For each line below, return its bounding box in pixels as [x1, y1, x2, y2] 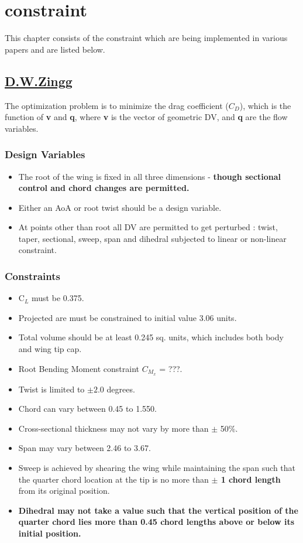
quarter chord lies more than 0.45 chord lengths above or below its [18, 515, 295, 528]
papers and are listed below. [5, 43, 105, 55]
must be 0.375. [32, 292, 84, 304]
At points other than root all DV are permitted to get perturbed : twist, [18, 221, 278, 233]
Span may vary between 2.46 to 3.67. [18, 442, 151, 454]
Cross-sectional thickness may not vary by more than [18, 422, 209, 434]
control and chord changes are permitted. [18, 182, 190, 194]
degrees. [106, 383, 135, 395]
